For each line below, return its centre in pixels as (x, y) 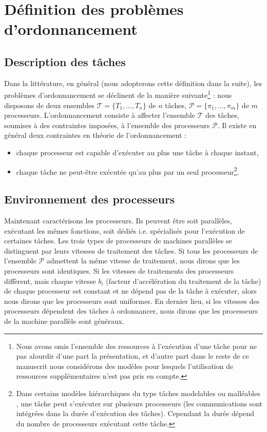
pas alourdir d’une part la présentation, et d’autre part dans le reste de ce (132, 356)
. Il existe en (237, 125)
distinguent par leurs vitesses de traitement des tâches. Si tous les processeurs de (131, 250)
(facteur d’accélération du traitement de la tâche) (184, 281)
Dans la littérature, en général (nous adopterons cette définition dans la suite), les (133, 83)
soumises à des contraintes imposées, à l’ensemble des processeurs (107, 125)
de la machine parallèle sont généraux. (64, 321)
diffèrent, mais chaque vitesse (50, 281)
